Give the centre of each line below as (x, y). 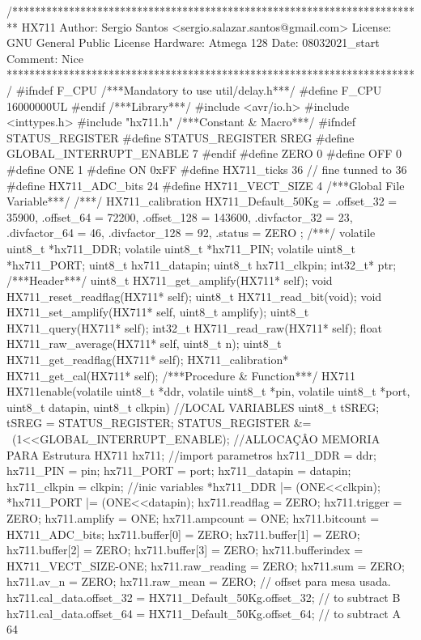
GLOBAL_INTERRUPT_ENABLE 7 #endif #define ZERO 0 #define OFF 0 (204, 153)
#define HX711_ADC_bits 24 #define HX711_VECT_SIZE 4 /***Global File (206, 185)
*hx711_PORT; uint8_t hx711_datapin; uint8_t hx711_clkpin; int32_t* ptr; (202, 264)
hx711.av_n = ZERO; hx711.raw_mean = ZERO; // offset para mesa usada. (199, 581)
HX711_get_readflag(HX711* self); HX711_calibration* (148, 360)
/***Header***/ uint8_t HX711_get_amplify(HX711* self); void (170, 280)
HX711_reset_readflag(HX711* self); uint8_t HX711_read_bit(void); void (194, 296)
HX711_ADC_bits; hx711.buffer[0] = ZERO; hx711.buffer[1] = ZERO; (183, 534)
